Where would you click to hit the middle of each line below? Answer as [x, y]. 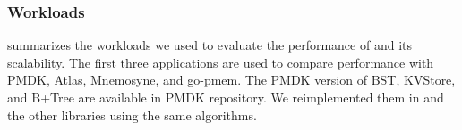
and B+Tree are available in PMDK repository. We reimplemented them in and [226, 97]
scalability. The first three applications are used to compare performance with [221, 62]
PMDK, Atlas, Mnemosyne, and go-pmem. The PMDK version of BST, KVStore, [231, 80]
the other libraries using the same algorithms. [132, 114]
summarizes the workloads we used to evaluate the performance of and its [210, 45]
